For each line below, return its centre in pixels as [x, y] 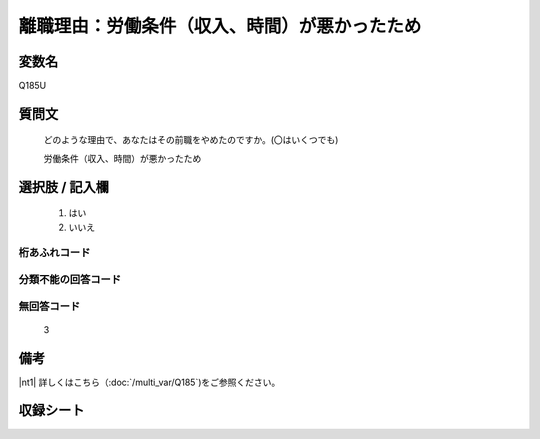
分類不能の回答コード [70, 279]
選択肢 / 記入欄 [64, 186]
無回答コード [49, 306]
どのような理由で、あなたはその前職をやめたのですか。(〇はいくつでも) [191, 140]
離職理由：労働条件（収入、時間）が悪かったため [220, 26]
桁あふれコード [54, 253]
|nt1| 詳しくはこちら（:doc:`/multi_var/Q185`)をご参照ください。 [149, 382]
